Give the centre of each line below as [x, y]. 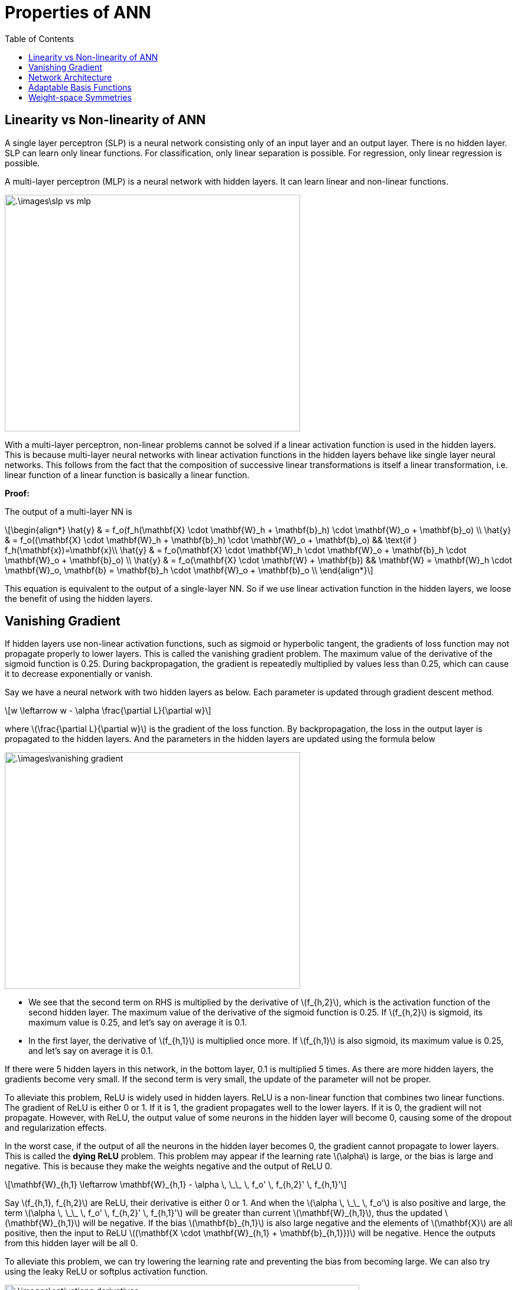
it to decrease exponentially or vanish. [79, 674]
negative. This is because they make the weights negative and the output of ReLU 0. [169, 1166]
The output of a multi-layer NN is [69, 511]
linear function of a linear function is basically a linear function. [127, 475]
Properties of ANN [78, 12]
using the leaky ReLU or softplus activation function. [106, 1272]
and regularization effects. [56, 1128]
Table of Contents [40, 38]
